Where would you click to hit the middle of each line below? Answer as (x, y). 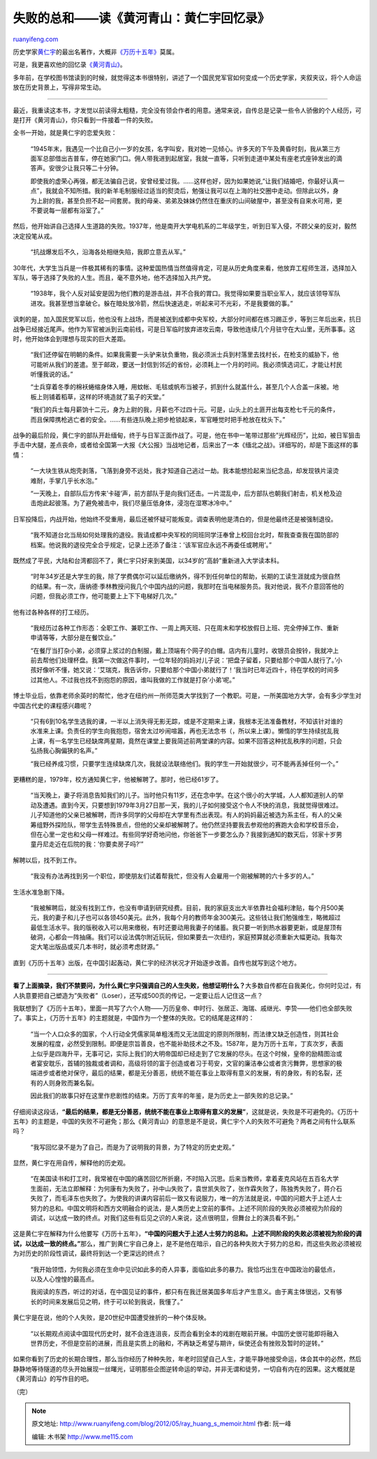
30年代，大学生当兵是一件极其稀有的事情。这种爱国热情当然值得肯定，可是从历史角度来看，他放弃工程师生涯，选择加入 (185, 268)
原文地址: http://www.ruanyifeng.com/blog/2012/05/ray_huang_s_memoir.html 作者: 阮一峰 (162, 1424)
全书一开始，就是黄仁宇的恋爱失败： (65, 133)
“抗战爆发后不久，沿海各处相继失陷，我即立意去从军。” (108, 252)
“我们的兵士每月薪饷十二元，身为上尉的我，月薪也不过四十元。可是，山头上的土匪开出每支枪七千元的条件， (185, 409)
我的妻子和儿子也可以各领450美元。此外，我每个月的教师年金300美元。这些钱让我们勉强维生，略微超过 (192, 917)
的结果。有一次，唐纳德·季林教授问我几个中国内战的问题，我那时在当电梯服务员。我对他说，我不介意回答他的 (187, 586)
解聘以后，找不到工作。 (46, 860)
